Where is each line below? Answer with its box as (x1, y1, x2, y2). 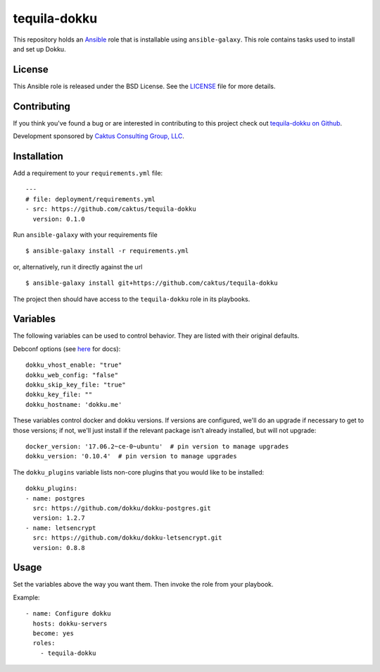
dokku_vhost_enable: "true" (25, 361, 122, 369)
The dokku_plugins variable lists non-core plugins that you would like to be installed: (13, 468, 265, 476)
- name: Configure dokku (25, 610, 111, 618)
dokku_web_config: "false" (25, 371, 119, 379)
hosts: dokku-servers (32, 619, 108, 628)
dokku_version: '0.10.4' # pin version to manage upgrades (25, 452, 237, 460)
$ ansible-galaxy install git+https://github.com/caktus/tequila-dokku (25, 279, 278, 287)
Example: (13, 593, 40, 601)
